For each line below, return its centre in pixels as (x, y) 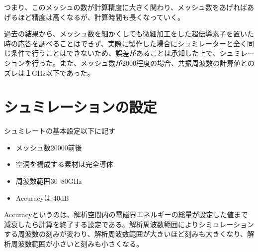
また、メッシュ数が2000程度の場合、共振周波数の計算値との (157, 63)
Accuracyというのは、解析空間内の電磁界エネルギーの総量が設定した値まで (126, 214)
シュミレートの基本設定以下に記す (60, 131)
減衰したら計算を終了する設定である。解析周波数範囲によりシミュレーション (129, 224)
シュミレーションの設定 (81, 107)
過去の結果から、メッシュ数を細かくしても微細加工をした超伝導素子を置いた (129, 34)
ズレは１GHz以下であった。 (49, 72)
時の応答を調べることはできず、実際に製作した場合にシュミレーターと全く (126, 43)
